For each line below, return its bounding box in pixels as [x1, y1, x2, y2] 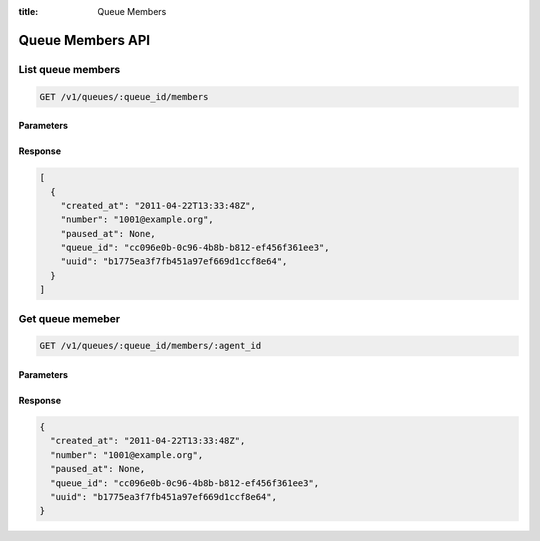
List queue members [18, 62, 121, 76]
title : [18, 6, 39, 17]
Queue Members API [18, 31, 150, 49]
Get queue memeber [18, 311, 121, 325]
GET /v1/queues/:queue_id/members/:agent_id [39, 340, 262, 352]
